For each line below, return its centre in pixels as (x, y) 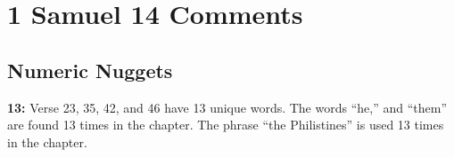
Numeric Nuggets (90, 70)
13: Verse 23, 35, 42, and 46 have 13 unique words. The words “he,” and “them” (227, 107)
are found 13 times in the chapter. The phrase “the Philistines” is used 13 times (226, 125)
